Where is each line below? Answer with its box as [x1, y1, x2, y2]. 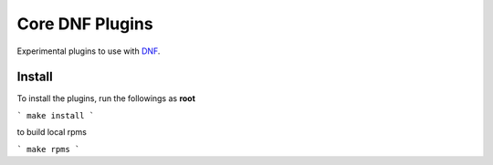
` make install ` [16, 110, 95, 120]
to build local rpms [16, 127, 87, 138]
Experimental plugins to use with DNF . [16, 46, 161, 57]
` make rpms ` [16, 144, 80, 154]
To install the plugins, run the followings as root [16, 93, 196, 104]
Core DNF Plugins [16, 14, 154, 34]
